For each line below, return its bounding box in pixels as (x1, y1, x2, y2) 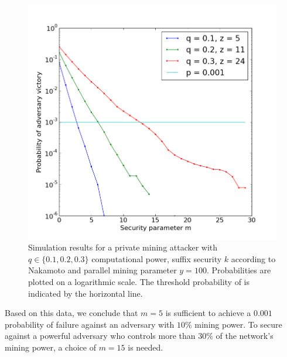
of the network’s (216, 329, 274, 342)
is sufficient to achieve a (165, 307, 251, 319)
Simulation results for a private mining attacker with (28, 241, 218, 253)
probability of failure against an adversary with (5, 318, 175, 330)
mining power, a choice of (5, 341, 96, 353)
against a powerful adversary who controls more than (5, 329, 196, 342)
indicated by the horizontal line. (28, 287, 143, 299)
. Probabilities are (206, 264, 271, 276)
